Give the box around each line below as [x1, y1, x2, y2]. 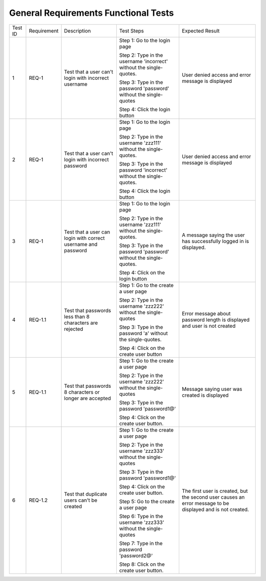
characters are [64, 319, 98, 326]
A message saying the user [182, 232, 245, 239]
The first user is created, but [182, 487, 248, 494]
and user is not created [182, 322, 236, 329]
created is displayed [182, 392, 229, 399]
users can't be [64, 497, 98, 504]
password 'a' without [119, 330, 168, 337]
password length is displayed [182, 316, 250, 323]
